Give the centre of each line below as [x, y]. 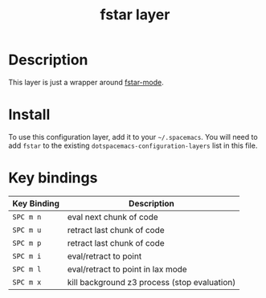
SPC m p [27, 243]
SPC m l [27, 269]
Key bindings [53, 178]
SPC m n [27, 217]
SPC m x [27, 282]
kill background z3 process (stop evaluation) [151, 282]
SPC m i [27, 256]
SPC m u [27, 230]
